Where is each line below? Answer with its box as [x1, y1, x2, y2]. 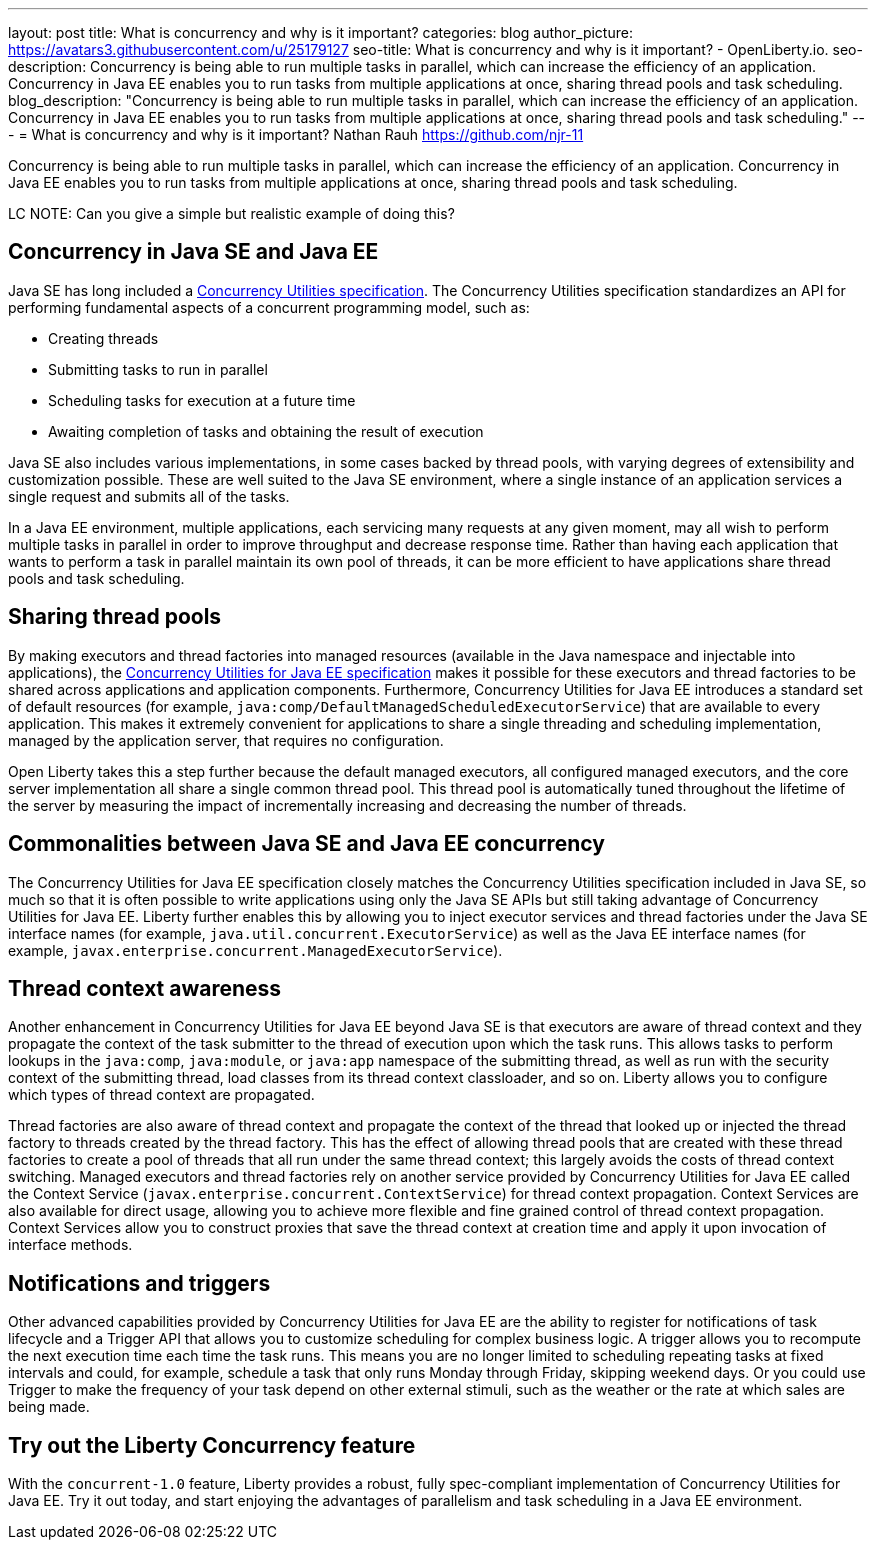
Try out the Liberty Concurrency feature [8, 1432, 416, 1458]
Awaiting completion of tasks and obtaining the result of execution [48, 422, 484, 440]
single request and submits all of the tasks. [8, 487, 290, 505]
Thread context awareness [8, 975, 282, 1001]
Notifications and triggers [8, 1270, 271, 1296]
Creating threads [48, 329, 159, 347]
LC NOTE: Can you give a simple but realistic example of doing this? [8, 205, 455, 222]
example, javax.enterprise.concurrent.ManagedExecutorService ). [8, 941, 503, 959]
